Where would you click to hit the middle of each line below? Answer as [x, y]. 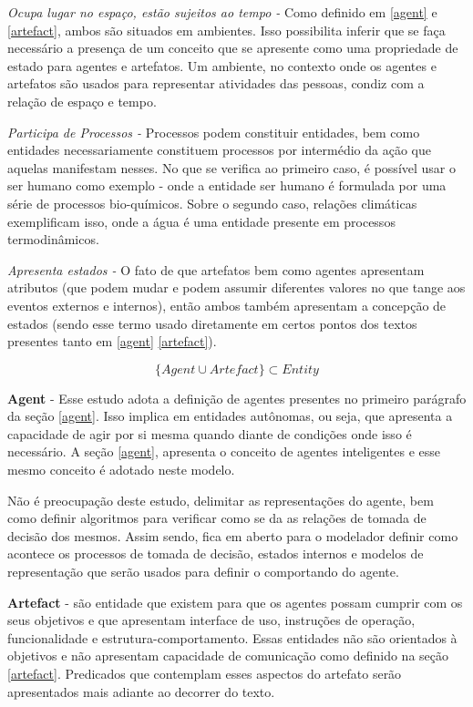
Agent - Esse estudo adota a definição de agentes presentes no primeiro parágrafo [237, 398]
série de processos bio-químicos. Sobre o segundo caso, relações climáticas [212, 203]
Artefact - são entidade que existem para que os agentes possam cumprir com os [235, 602]
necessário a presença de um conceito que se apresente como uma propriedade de [233, 48]
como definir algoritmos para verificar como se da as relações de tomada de [217, 518]
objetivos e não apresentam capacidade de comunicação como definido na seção [228, 656]
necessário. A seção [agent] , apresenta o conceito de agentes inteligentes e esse [224, 451]
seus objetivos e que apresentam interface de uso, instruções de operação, [211, 620]
